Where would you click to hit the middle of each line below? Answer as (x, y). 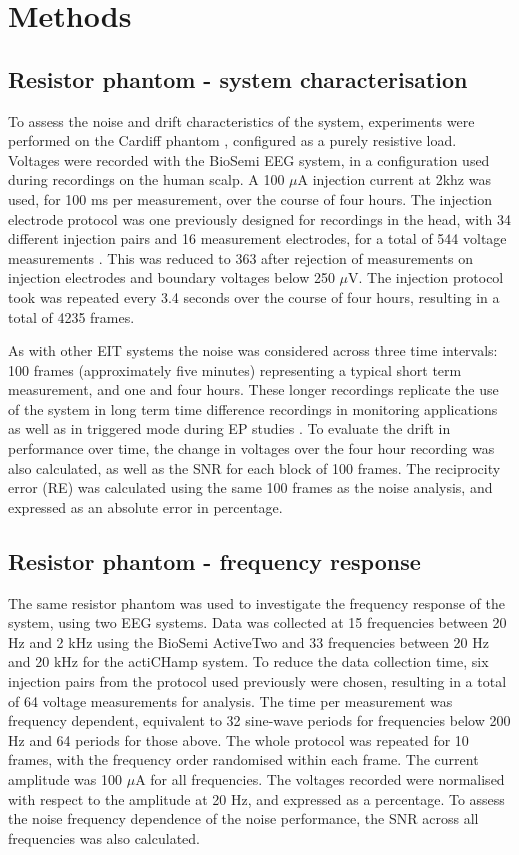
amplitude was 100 (65, 779)
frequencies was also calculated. (104, 837)
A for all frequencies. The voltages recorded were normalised (320, 779)
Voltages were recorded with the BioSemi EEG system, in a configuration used (249, 159)
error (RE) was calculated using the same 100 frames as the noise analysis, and (250, 487)
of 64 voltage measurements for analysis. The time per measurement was (230, 700)
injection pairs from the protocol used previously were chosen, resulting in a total (257, 681)
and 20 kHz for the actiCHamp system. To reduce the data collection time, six (248, 661)
